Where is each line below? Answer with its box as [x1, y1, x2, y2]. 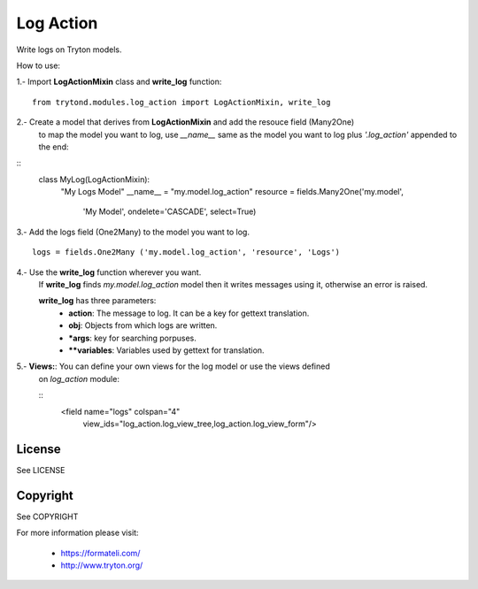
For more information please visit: [16, 527, 139, 539]
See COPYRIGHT [16, 511, 79, 522]
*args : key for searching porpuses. [68, 333, 197, 343]
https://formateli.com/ [60, 547, 141, 558]
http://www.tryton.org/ [60, 560, 143, 570]
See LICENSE [16, 464, 66, 475]
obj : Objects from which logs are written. [68, 320, 218, 331]
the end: [38, 142, 69, 152]
